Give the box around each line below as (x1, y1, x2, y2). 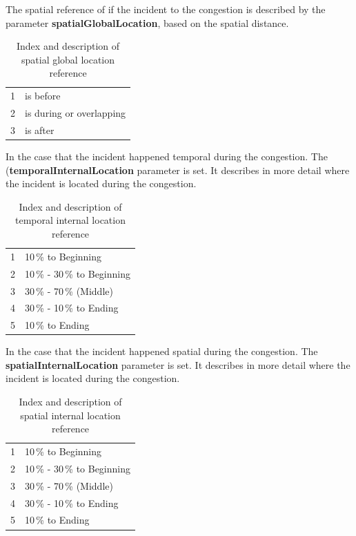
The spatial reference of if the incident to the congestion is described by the (6, 2, 326, 16)
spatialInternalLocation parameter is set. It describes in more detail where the (6, 357, 350, 372)
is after (25, 122, 55, 137)
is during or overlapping (25, 106, 126, 120)
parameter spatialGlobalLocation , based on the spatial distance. (6, 15, 289, 30)
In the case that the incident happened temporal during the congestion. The (6, 149, 328, 163)
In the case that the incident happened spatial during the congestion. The (6, 344, 318, 358)
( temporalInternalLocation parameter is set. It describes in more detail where (6, 162, 350, 177)
